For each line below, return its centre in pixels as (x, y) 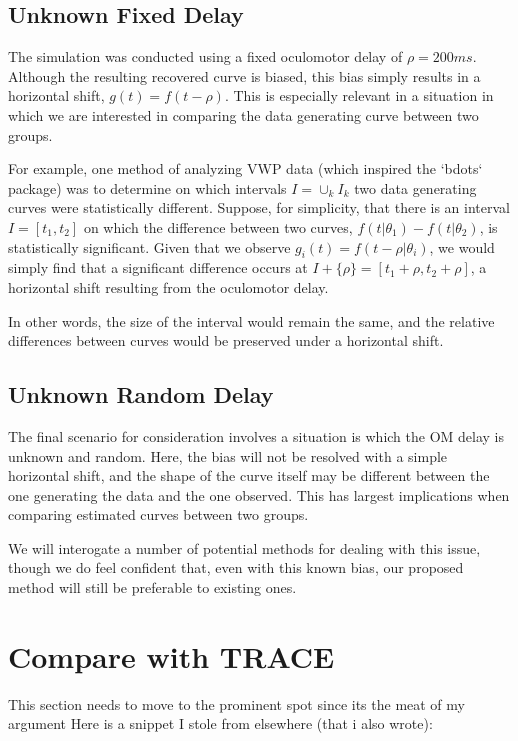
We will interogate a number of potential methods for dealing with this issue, (244, 547)
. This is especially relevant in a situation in (359, 95)
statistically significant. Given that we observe (149, 246)
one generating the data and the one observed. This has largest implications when (259, 494)
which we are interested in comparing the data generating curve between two (243, 114)
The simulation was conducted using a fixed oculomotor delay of (205, 56)
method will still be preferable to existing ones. (152, 587)
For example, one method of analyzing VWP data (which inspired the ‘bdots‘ (245, 168)
